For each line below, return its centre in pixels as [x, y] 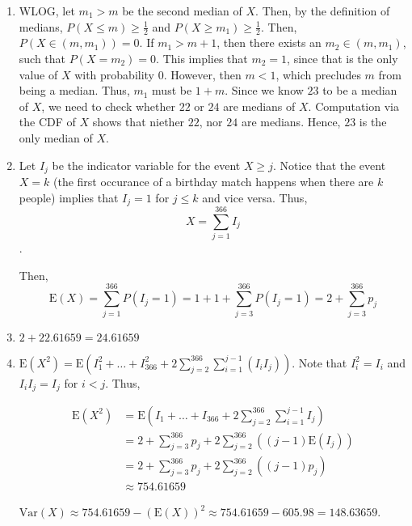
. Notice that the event [329, 165]
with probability [115, 74]
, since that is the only [343, 59]
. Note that [320, 362]
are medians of [259, 106]
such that [42, 59]
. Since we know [264, 90]
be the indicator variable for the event [146, 165]
